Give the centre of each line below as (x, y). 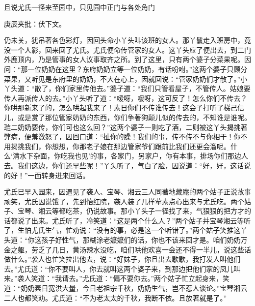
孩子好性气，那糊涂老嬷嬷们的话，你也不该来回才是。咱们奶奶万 (144, 240)
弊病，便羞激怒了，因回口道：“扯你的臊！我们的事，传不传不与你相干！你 (122, 137)
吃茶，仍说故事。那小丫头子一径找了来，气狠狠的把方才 (155, 211)
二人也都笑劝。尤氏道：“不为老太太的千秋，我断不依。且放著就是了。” (115, 297)
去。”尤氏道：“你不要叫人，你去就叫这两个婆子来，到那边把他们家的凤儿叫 (122, 268)
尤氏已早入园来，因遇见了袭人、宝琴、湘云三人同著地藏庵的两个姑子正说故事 (127, 192)
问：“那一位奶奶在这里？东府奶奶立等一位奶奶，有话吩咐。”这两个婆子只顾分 (126, 69)
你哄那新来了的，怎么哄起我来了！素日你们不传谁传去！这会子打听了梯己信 (124, 107)
